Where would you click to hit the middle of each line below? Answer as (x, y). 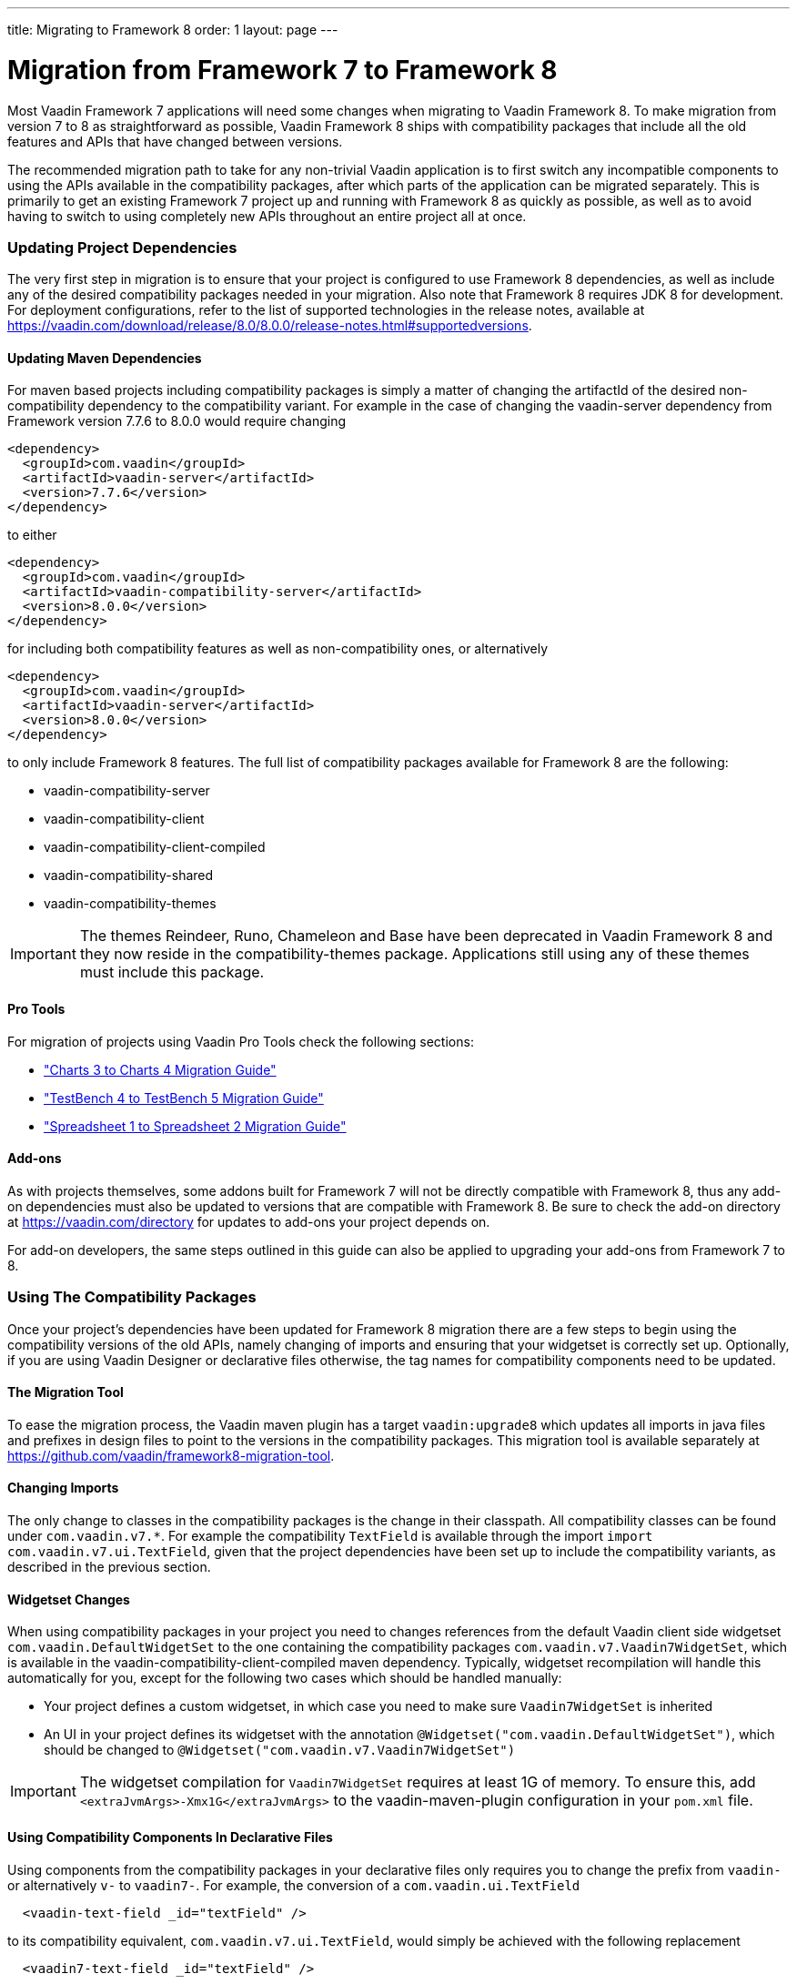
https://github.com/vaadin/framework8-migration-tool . (171, 1455)
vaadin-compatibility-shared (129, 876)
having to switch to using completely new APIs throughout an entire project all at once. (267, 216)
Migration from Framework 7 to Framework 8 (282, 70)
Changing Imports (63, 1488)
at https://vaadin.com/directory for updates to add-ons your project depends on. (249, 1221)
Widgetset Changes (69, 1599)
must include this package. (172, 972)
